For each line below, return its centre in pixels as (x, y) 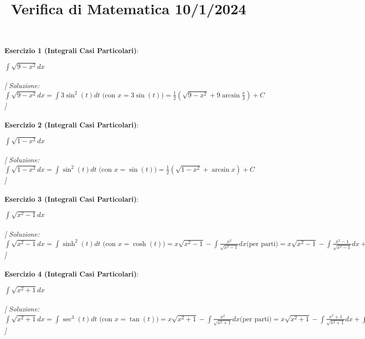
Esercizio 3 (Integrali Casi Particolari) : (72, 199)
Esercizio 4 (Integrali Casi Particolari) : (72, 274)
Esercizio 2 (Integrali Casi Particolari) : (72, 125)
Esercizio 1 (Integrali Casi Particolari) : (72, 50)
